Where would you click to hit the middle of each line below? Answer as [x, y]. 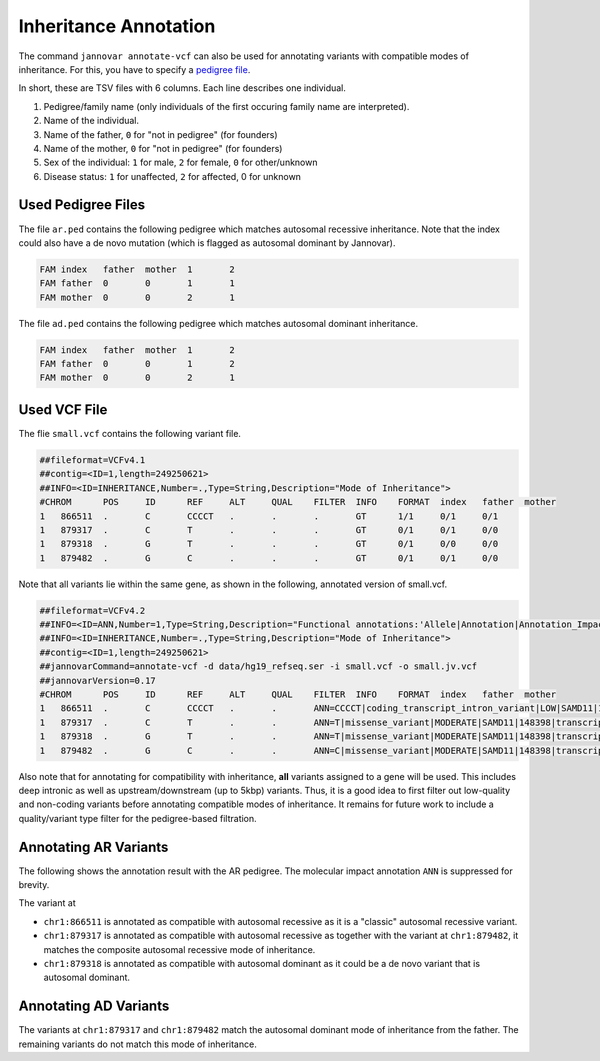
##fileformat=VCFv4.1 [92, 459]
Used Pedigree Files [82, 205]
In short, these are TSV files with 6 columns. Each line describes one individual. [182, 88]
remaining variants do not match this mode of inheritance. [137, 1044]
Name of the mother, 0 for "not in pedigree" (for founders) [163, 148]
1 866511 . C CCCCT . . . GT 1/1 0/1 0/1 [269, 516]
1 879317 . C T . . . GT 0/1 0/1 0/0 [269, 529]
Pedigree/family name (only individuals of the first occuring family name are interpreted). [226, 106]
